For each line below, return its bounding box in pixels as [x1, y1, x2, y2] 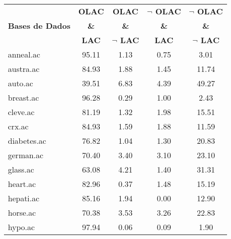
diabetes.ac [8, 135, 46, 146]
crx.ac [8, 120, 29, 132]
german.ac [8, 149, 44, 161]
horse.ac [8, 207, 36, 218]
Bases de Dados [8, 20, 71, 31]
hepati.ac [8, 192, 40, 204]
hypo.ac [8, 221, 35, 233]
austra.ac [8, 63, 40, 74]
